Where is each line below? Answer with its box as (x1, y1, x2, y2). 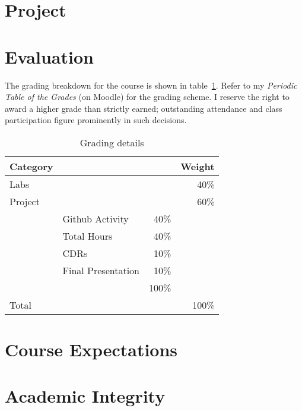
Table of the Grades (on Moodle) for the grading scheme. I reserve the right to (5, 90, 290, 103)
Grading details (80, 135, 144, 149)
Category (9, 159, 53, 173)
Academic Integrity (5, 384, 166, 408)
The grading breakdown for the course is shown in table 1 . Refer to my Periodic (5, 79, 297, 91)
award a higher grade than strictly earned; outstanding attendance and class (5, 102, 282, 114)
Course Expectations (5, 337, 178, 362)
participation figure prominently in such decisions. (5, 114, 187, 126)
